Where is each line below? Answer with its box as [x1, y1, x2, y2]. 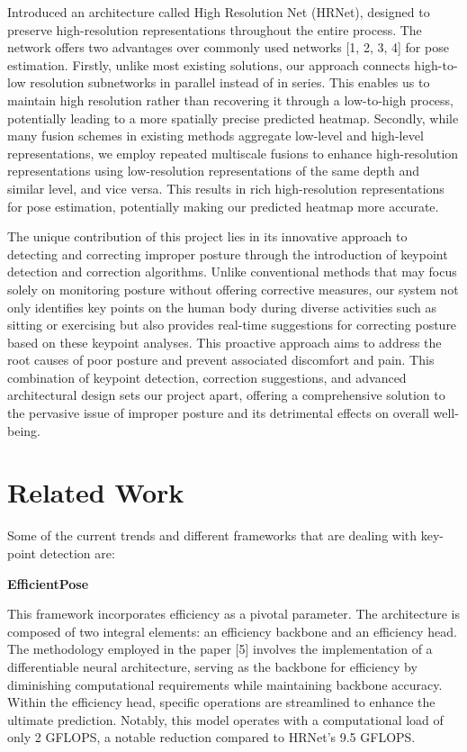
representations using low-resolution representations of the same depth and [7, 161, 420, 180]
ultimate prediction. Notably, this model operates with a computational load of [7, 710, 444, 729]
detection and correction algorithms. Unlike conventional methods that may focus [7, 262, 457, 281]
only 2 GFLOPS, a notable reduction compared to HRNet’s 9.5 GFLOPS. [7, 728, 416, 747]
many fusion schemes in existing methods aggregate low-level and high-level [7, 126, 424, 145]
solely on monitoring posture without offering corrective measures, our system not [7, 279, 459, 298]
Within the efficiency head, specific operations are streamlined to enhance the [7, 693, 436, 711]
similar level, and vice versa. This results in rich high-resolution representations [7, 178, 445, 197]
